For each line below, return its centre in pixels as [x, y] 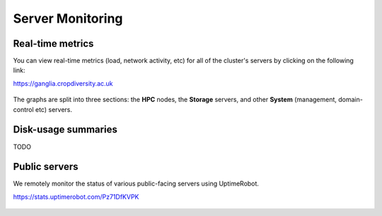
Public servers [46, 167]
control [24, 109]
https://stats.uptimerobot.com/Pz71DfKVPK [76, 197]
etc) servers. [54, 109]
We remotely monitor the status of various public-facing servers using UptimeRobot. [136, 183]
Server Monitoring [68, 18]
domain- [351, 100]
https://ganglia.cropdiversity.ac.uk [63, 83]
